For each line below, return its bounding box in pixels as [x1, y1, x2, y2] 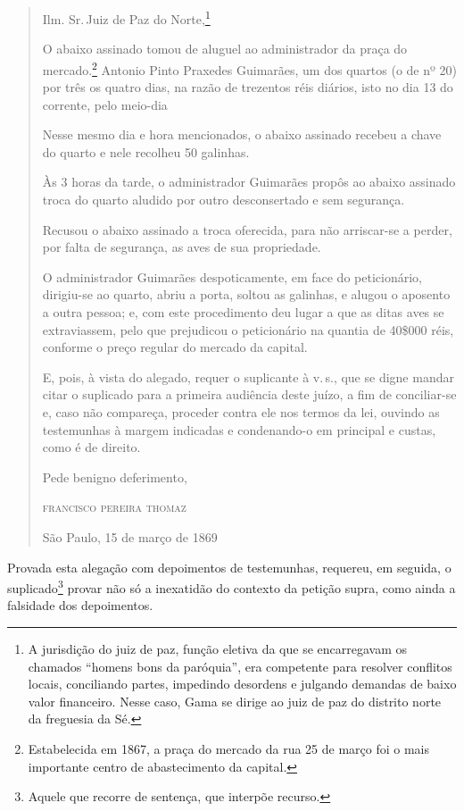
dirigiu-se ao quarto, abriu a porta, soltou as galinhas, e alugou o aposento [42, 285, 451, 304]
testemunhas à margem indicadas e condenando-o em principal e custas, [42, 420, 436, 439]
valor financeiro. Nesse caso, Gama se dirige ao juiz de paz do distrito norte [28, 691, 442, 710]
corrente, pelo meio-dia [42, 95, 168, 113]
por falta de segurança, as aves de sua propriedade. [42, 238, 321, 256]
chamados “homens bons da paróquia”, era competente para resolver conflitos [28, 656, 452, 675]
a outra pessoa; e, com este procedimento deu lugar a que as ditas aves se [42, 303, 444, 322]
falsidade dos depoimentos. [7, 596, 153, 615]
